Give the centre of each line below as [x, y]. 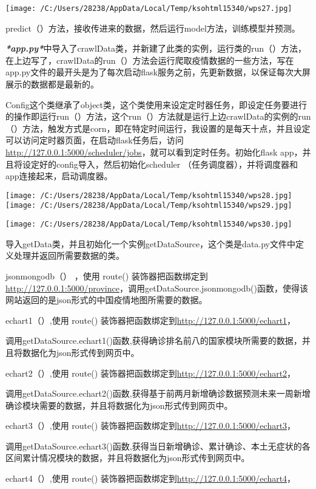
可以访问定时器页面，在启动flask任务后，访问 [95, 140]
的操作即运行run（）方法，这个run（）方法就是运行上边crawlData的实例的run [158, 116]
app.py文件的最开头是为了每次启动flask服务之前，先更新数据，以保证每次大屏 [158, 72]
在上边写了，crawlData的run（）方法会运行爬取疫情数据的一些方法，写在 [150, 60]
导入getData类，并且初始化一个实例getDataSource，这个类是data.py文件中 [150, 243]
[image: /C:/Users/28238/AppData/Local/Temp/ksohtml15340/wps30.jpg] [149, 224]
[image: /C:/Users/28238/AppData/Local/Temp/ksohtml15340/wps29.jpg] [149, 206]
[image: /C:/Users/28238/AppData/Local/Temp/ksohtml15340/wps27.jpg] [149, 9]
